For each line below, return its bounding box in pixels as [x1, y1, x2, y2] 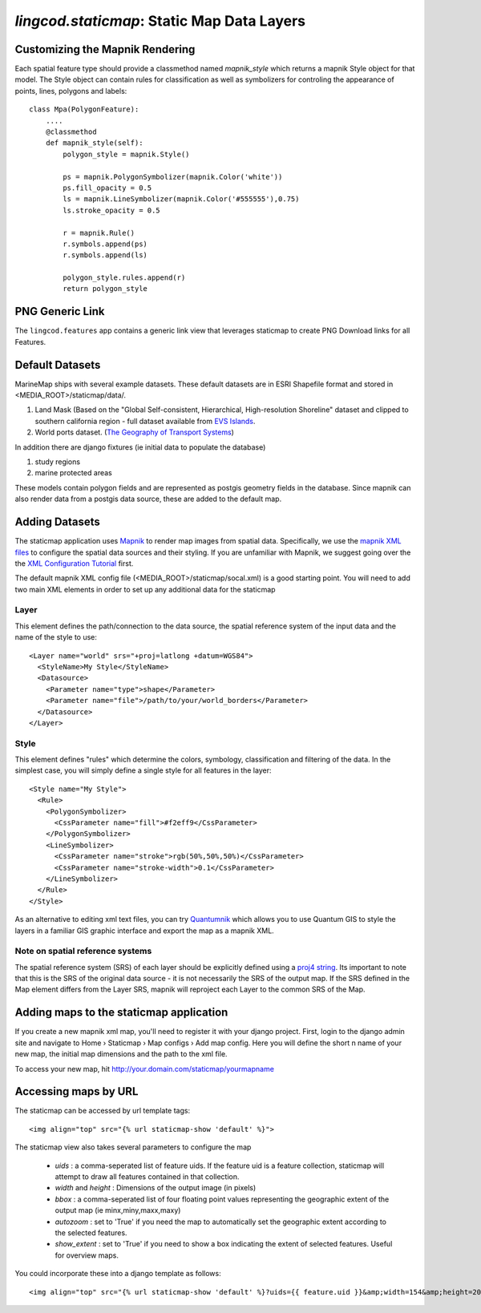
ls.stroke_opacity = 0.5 [63, 205, 160, 215]
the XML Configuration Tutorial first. [14, 558, 134, 568]
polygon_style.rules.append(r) [63, 273, 186, 282]
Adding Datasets [14, 515, 100, 529]
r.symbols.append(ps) [63, 239, 148, 248]
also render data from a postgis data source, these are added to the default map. [14, 494, 282, 504]
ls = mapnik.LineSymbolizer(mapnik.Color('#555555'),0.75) [63, 195, 300, 204]
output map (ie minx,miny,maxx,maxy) [55, 1206, 181, 1215]
